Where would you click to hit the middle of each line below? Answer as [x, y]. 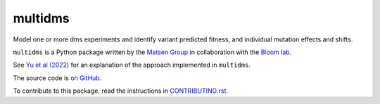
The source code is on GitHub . [57, 78]
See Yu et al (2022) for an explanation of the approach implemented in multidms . [132, 65]
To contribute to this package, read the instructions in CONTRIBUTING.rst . [121, 91]
